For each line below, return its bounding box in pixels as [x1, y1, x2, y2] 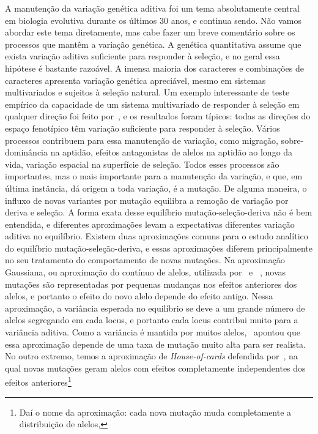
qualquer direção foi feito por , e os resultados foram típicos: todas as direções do [5, 110, 311, 122]
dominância [5, 146, 48, 159]
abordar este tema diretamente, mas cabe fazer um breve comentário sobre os [5, 26, 295, 39]
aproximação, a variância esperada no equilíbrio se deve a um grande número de [5, 301, 305, 314]
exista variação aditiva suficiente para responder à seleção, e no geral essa [5, 50, 280, 62]
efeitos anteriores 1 [5, 374, 72, 389]
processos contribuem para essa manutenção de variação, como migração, [5, 133, 278, 146]
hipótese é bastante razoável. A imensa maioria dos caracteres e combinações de [5, 61, 304, 74]
